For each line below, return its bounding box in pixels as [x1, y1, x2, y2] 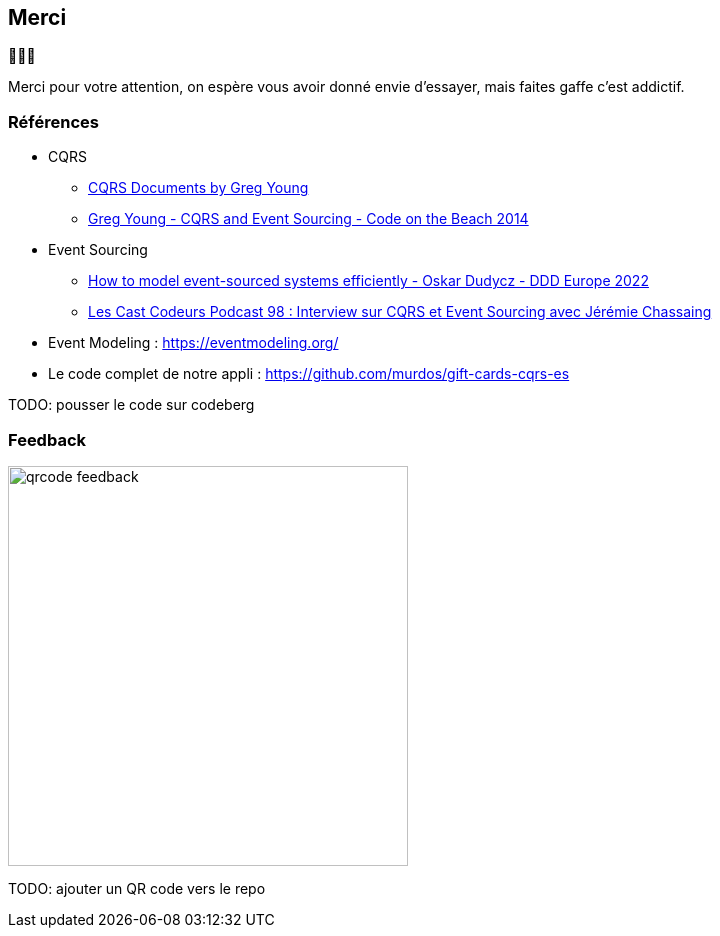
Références [8, 111, 99, 132]
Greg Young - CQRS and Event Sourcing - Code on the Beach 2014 [88, 210, 529, 228]
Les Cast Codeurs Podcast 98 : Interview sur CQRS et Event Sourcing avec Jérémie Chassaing [88, 303, 712, 321]
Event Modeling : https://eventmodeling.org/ [48, 334, 339, 352]
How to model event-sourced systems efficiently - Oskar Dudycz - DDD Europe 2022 [88, 272, 649, 290]
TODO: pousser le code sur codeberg [8, 396, 255, 414]
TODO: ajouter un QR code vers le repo [8, 879, 266, 897]
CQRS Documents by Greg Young [88, 179, 309, 197]
